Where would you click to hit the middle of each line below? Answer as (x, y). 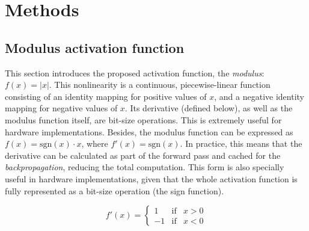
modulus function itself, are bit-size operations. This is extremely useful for (143, 119)
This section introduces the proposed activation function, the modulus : (135, 72)
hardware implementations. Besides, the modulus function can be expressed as (149, 131)
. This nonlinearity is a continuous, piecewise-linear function (160, 85)
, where (95, 143)
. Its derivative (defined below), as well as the (209, 108)
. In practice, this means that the (241, 143)
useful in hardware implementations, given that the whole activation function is (151, 178)
